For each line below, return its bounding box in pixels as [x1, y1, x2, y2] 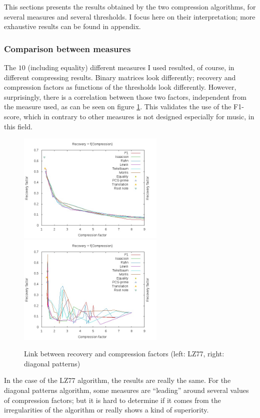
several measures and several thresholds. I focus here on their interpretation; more [4, 11, 255, 22]
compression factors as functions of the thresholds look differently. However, [4, 82, 236, 92]
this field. [4, 121, 32, 131]
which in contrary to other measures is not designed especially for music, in [23, 111, 254, 121]
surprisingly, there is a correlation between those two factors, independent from [4, 91, 246, 102]
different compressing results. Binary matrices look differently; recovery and [4, 72, 236, 82]
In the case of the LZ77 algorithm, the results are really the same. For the [4, 375, 231, 385]
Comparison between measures [4, 42, 131, 55]
